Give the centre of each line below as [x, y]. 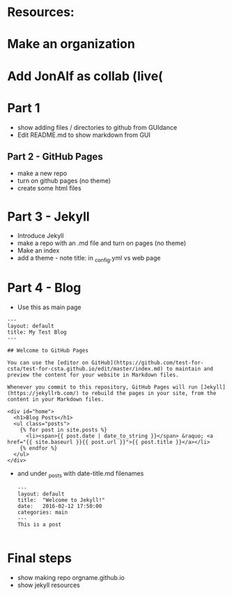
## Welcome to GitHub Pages [48, 350]
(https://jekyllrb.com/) [43, 393]
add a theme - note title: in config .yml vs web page [89, 259]
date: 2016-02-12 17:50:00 [60, 506]
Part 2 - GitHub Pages [55, 157]
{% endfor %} [39, 448]
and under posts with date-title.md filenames [80, 474]
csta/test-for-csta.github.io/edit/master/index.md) [85, 368]
